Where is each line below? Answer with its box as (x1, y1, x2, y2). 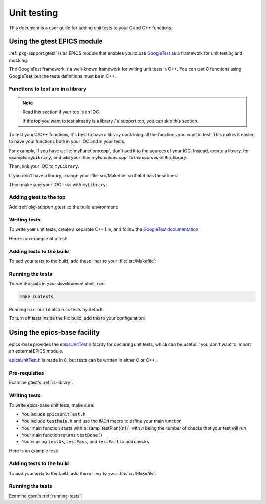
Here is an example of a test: (9, 235, 67, 241)
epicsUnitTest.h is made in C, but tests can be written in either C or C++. (9, 357, 156, 363)
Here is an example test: (9, 448, 59, 454)
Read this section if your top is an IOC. (22, 109, 100, 115)
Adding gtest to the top (9, 193, 66, 200)
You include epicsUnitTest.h (21, 411, 86, 417)
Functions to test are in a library (9, 85, 87, 92)
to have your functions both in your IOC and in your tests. (9, 138, 126, 145)
